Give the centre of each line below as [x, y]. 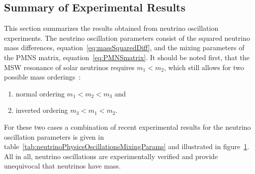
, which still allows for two [204, 67]
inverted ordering [42, 110]
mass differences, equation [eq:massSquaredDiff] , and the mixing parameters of [124, 47]
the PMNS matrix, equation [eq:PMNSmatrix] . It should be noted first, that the [127, 57]
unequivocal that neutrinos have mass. [62, 166]
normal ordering [40, 93]
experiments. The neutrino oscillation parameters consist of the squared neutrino [127, 38]
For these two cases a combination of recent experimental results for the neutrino [127, 127]
